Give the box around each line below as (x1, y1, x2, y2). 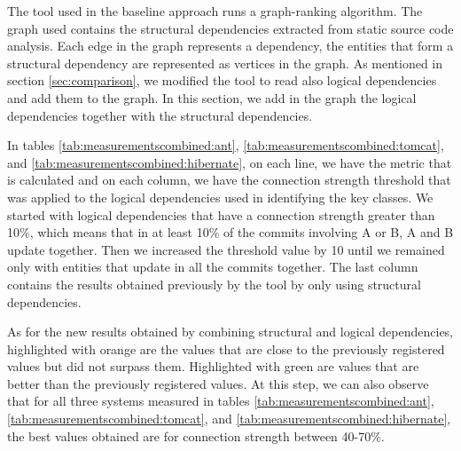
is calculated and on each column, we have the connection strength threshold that (7, 170, 451, 189)
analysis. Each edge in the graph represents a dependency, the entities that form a (7, 36, 454, 55)
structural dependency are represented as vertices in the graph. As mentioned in (7, 53, 443, 72)
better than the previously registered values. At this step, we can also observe (7, 374, 429, 392)
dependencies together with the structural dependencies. (7, 106, 313, 124)
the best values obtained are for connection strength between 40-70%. (7, 426, 385, 445)
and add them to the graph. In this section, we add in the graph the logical (7, 88, 417, 107)
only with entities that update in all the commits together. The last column (7, 257, 418, 276)
